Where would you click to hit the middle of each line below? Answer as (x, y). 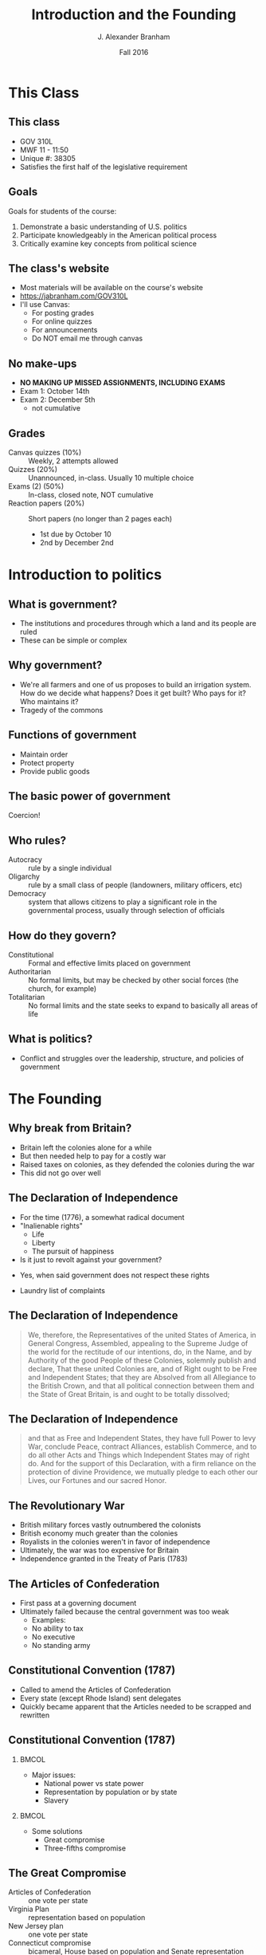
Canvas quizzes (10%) (45, 452)
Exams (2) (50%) (36, 486)
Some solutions (57, 1831)
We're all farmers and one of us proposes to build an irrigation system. (135, 684)
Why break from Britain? (70, 1129)
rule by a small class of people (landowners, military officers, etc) (135, 885)
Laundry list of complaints (63, 1290)
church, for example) (63, 989)
